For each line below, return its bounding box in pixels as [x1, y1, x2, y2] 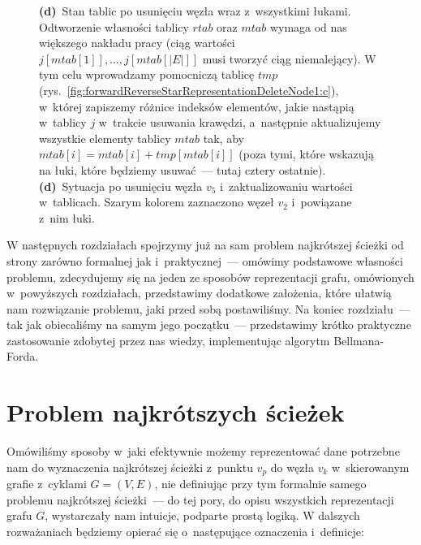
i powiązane [291, 193, 352, 210]
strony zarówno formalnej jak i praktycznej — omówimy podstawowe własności [6, 252, 403, 269]
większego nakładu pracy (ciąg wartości [39, 34, 235, 51]
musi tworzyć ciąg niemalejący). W [202, 50, 376, 67]
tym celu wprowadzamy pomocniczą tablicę [39, 66, 255, 83]
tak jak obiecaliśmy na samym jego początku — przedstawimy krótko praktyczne [6, 316, 411, 333]
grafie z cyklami [6, 475, 87, 492]
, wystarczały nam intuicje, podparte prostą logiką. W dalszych [45, 507, 360, 524]
